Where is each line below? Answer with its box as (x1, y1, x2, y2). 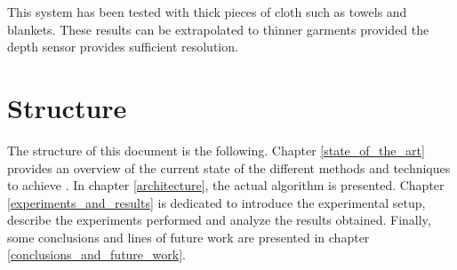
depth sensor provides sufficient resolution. (7, 37, 238, 56)
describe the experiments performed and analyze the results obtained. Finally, (7, 210, 431, 229)
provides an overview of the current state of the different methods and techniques (7, 158, 451, 177)
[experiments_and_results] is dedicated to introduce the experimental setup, (7, 193, 426, 211)
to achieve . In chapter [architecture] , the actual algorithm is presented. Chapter (7, 176, 445, 195)
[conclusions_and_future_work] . (7, 245, 186, 264)
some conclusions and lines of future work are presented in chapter (7, 227, 370, 246)
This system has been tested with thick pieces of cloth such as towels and (7, 3, 407, 20)
